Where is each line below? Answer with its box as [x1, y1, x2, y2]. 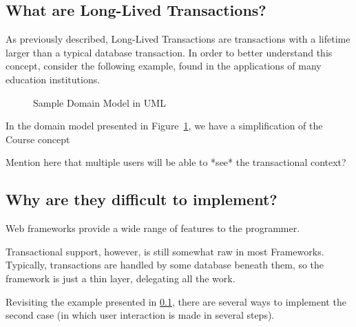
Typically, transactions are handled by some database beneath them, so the [6, 257, 324, 272]
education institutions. [6, 72, 101, 86]
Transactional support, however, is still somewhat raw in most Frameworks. [6, 244, 324, 258]
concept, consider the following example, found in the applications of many [6, 59, 322, 73]
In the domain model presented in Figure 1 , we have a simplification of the [6, 118, 323, 133]
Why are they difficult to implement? [6, 189, 278, 210]
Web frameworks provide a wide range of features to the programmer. [6, 221, 300, 235]
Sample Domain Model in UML [33, 95, 166, 109]
